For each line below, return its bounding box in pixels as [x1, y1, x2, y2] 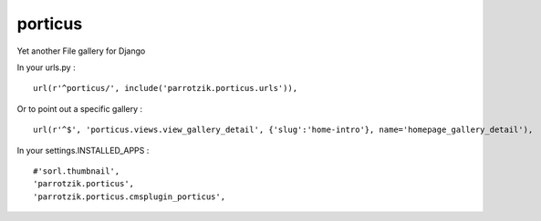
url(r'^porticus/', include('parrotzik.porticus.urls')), [33, 83, 298, 94]
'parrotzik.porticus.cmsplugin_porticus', [33, 191, 226, 202]
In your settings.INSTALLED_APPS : [16, 145, 150, 156]
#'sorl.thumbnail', [33, 166, 120, 176]
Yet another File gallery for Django [16, 45, 146, 56]
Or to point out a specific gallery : [16, 103, 143, 114]
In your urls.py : [16, 62, 77, 73]
